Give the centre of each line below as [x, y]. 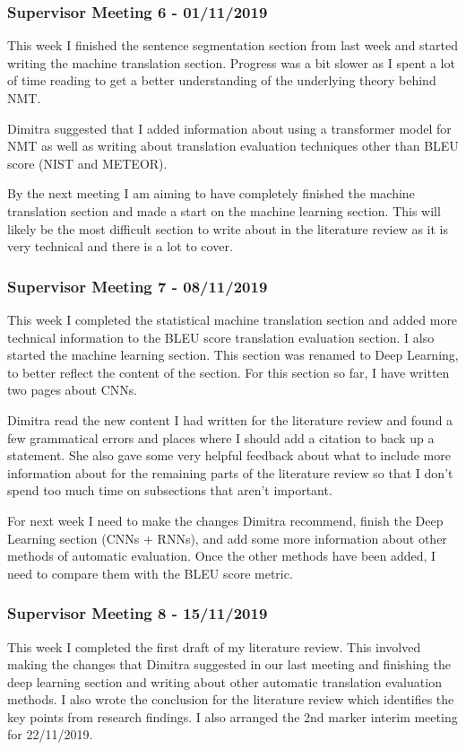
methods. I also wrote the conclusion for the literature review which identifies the [231, 699]
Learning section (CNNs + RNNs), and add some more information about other [227, 538]
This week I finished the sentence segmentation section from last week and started [233, 45]
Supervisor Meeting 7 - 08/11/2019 [138, 286]
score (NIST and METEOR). [87, 163]
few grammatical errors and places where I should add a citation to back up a [221, 437]
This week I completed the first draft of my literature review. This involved [214, 646]
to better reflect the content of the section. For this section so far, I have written [229, 372]
